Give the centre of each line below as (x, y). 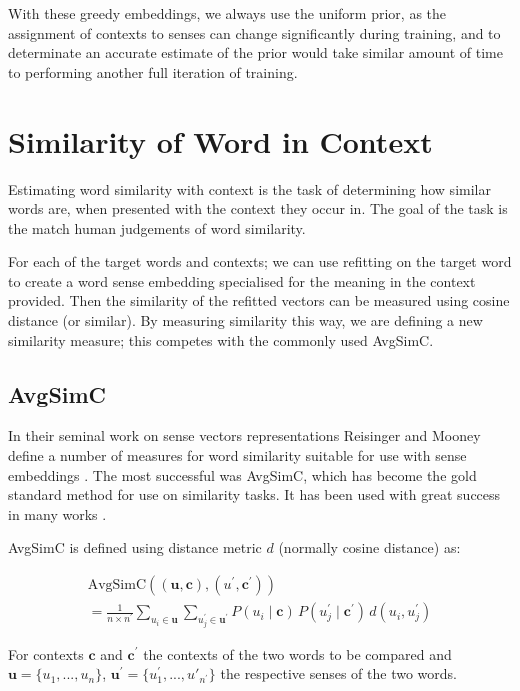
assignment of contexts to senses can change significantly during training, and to (254, 32)
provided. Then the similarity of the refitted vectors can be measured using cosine (259, 300)
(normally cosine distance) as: (369, 547)
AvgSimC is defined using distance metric (135, 547)
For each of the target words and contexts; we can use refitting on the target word (260, 261)
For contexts (46, 653)
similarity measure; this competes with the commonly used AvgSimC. (221, 339)
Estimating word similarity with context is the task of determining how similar (249, 188)
